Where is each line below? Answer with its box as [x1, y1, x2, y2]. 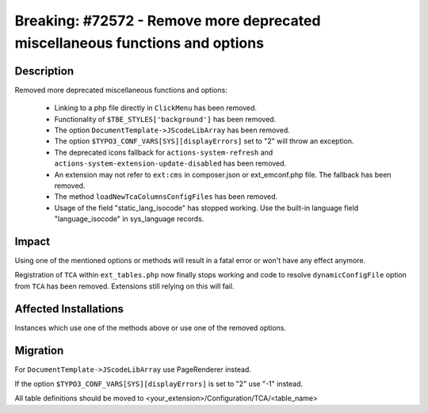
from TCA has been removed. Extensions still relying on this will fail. [14, 281, 235, 291]
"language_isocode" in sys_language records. [54, 214, 204, 224]
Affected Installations [14, 302, 124, 315]
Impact [14, 235, 51, 248]
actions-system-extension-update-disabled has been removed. [54, 159, 287, 168]
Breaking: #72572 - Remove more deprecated [14, 12, 321, 29]
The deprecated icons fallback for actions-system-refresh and [54, 147, 273, 157]
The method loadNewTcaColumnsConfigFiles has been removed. [54, 192, 278, 201]
